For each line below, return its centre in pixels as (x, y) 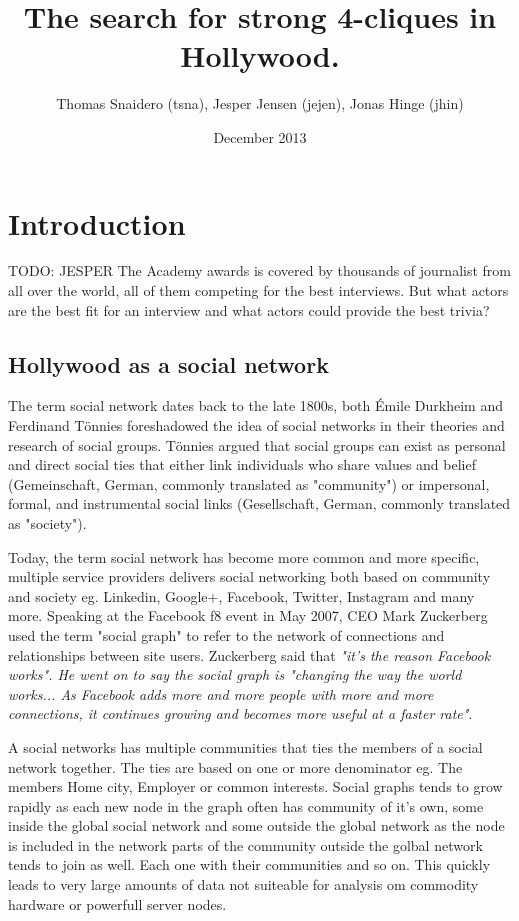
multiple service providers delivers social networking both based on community (249, 576)
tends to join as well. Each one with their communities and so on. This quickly (249, 864)
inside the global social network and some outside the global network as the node (256, 825)
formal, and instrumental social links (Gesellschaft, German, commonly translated (259, 503)
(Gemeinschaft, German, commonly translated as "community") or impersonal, (249, 483)
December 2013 (260, 136)
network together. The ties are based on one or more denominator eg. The (235, 766)
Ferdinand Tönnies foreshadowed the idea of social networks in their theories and (256, 425)
